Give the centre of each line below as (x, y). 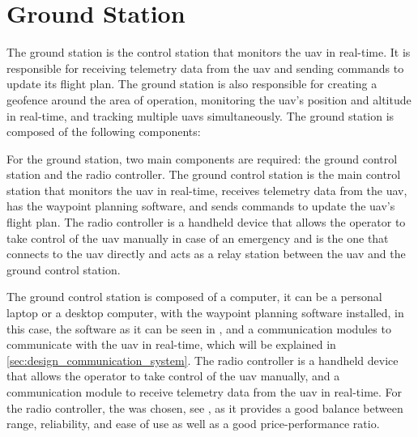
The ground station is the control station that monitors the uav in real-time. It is (209, 52)
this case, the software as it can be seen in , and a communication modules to (199, 328)
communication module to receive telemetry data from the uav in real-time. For (205, 392)
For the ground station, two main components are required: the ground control (202, 158)
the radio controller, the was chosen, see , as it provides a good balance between (205, 407)
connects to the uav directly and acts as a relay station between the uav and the (206, 254)
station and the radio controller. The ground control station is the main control (204, 174)
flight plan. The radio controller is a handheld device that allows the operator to (206, 222)
